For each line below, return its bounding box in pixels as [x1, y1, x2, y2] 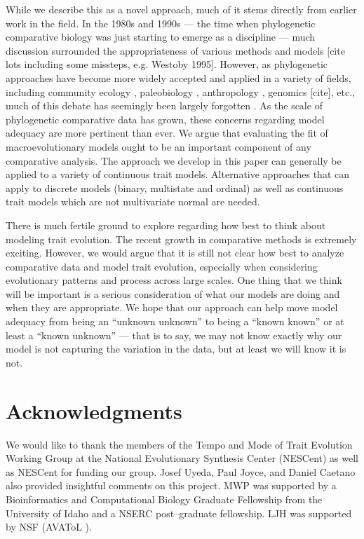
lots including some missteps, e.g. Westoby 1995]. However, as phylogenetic [6, 57, 328, 71]
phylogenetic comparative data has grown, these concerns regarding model [6, 111, 325, 126]
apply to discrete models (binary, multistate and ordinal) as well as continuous [6, 180, 344, 195]
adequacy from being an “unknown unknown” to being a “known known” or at [6, 314, 344, 329]
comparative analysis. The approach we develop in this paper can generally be [6, 153, 342, 168]
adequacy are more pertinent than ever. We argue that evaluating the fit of [6, 125, 328, 140]
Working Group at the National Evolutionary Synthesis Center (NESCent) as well [6, 451, 358, 465]
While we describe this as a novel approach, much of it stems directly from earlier [6, 2, 357, 16]
